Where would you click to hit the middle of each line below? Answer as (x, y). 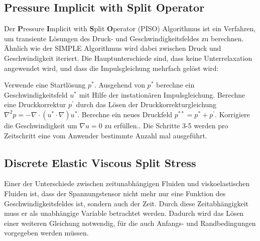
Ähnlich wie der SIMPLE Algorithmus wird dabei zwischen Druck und (113, 48)
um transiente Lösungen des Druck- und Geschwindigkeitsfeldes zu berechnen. (124, 38)
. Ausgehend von (119, 85)
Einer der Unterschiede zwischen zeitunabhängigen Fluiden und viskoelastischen (127, 183)
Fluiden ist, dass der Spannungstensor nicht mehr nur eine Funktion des (115, 193)
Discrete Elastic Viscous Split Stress (100, 162)
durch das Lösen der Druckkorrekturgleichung (146, 104)
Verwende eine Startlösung (45, 85)
